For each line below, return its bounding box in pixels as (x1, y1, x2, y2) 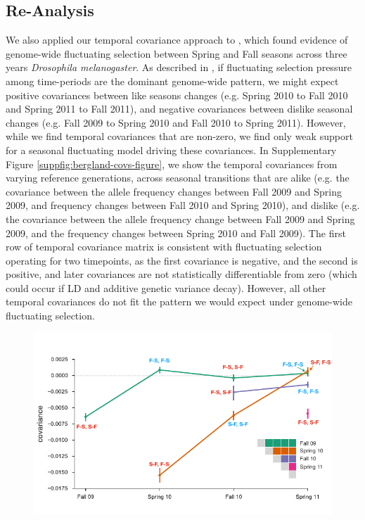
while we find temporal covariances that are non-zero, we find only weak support (6, 129, 353, 144)
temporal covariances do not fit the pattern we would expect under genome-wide (6, 294, 352, 309)
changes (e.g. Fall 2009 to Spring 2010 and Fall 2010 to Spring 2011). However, (6, 115, 346, 129)
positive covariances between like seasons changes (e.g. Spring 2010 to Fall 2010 (6, 87, 348, 102)
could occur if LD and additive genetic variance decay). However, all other (6, 280, 326, 295)
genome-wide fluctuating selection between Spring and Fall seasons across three (6, 46, 347, 61)
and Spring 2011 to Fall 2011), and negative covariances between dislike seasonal (6, 101, 353, 116)
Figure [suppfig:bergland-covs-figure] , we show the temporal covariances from (6, 156, 338, 171)
